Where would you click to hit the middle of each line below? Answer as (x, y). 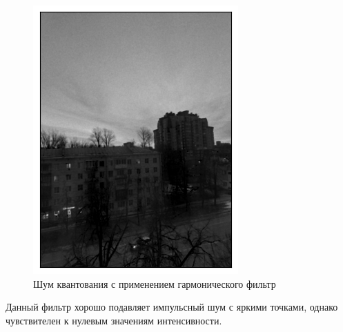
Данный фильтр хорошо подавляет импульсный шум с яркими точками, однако (172, 307)
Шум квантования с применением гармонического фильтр (155, 283)
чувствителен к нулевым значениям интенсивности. (114, 320)
